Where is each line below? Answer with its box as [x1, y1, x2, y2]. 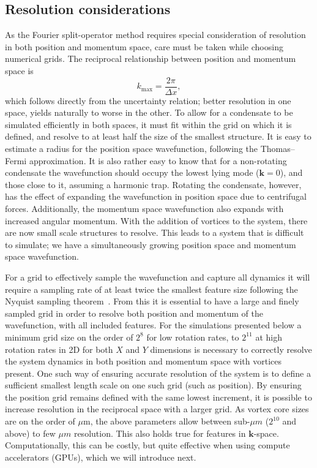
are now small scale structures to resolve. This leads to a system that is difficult [5, 226, 304, 239]
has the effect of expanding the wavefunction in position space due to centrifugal [5, 190, 307, 203]
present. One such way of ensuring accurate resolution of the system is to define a [5, 366, 311, 379]
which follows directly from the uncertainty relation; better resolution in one [5, 94, 291, 107]
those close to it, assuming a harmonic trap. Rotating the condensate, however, [5, 178, 302, 191]
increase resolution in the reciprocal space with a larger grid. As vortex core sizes [5, 402, 309, 415]
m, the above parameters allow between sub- [83, 415, 250, 428]
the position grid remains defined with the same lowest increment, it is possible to [5, 390, 312, 403]
